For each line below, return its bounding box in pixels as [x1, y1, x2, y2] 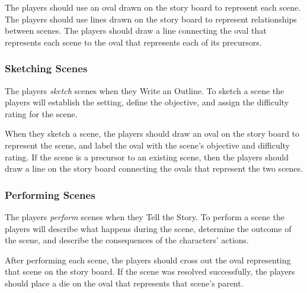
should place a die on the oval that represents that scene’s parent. [5, 276, 244, 289]
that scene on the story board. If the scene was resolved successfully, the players [5, 265, 295, 278]
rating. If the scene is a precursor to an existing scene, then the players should [5, 150, 289, 163]
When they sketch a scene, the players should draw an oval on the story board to [5, 127, 300, 140]
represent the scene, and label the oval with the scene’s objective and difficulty [5, 139, 290, 151]
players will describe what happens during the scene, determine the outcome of [5, 222, 292, 234]
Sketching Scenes [5, 61, 88, 76]
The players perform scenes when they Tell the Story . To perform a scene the [5, 210, 284, 223]
